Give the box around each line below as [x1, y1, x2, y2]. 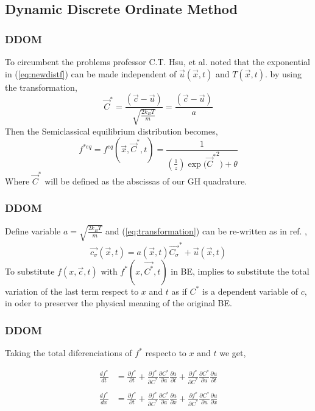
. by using [264, 67, 302, 80]
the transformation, [5, 80, 77, 93]
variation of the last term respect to [5, 284, 139, 297]
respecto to [145, 346, 186, 359]
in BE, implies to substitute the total [171, 264, 310, 277]
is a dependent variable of [202, 284, 299, 297]
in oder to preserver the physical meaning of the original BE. [5, 297, 232, 309]
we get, [219, 346, 246, 359]
